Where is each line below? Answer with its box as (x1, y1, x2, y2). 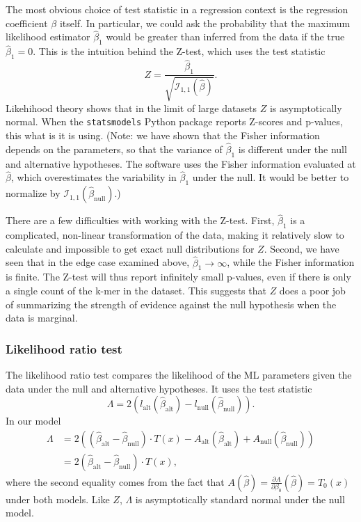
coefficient (6, 15, 48, 30)
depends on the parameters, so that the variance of (6, 141, 223, 156)
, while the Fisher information (227, 255, 355, 269)
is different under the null (238, 141, 347, 156)
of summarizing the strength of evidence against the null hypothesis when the (6, 296, 337, 311)
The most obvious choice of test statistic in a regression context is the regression (6, 2, 348, 16)
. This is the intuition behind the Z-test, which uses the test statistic (33, 44, 326, 58)
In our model (6, 413, 61, 428)
